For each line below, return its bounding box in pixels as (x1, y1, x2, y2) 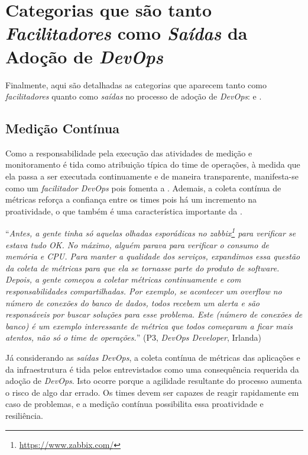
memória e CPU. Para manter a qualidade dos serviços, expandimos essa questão (5, 250, 300, 262)
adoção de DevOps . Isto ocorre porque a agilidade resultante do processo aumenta (5, 374, 302, 387)
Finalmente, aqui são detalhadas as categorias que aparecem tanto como (5, 78, 267, 91)
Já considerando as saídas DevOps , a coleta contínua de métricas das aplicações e (5, 351, 300, 364)
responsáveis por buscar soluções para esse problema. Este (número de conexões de (5, 308, 303, 321)
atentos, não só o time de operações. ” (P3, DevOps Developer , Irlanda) (5, 331, 261, 344)
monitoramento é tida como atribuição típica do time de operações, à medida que (5, 158, 300, 171)
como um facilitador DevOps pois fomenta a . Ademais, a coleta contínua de (5, 181, 281, 194)
